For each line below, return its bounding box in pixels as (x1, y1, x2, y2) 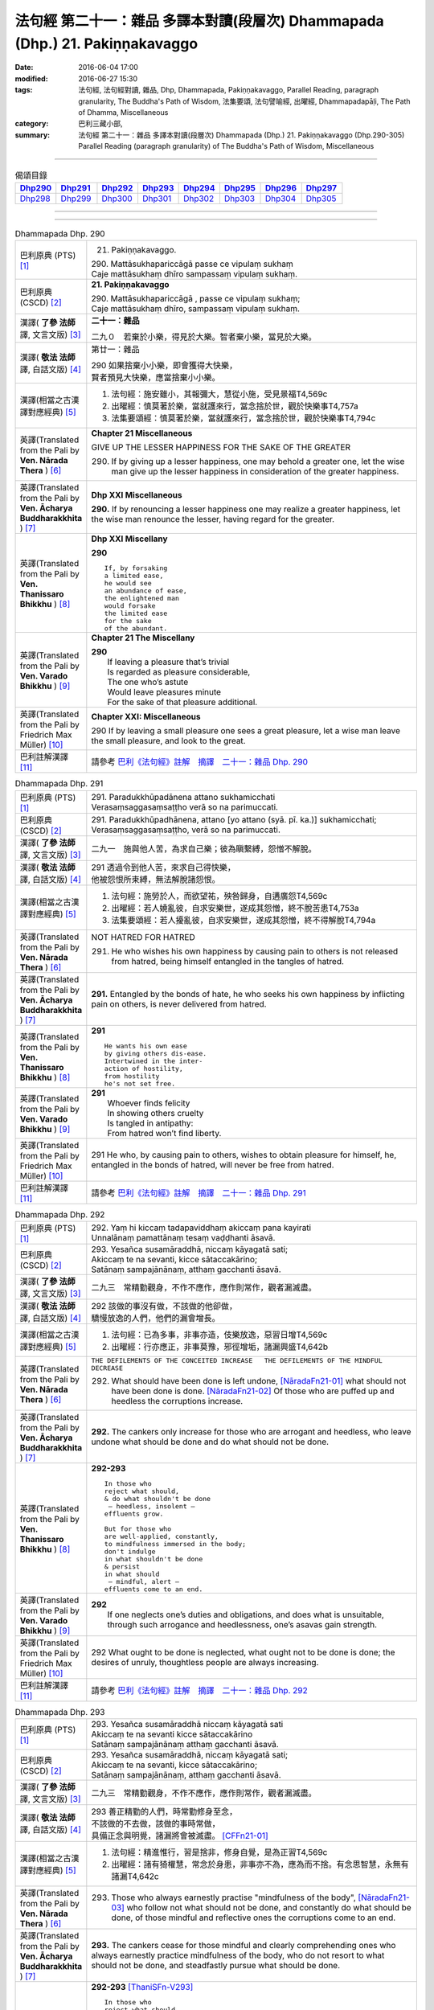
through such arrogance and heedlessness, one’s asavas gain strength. (107, 1618, 378, 1630)
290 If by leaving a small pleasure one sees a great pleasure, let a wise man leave (91, 725, 401, 736)
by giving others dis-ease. (104, 1049, 207, 1057)
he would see (104, 579, 152, 588)
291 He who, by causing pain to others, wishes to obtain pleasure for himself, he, (91, 1149, 397, 1160)
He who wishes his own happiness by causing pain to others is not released (111, 946, 399, 957)
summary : (14, 129, 51, 140)
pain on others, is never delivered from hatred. (91, 998, 267, 1009)
